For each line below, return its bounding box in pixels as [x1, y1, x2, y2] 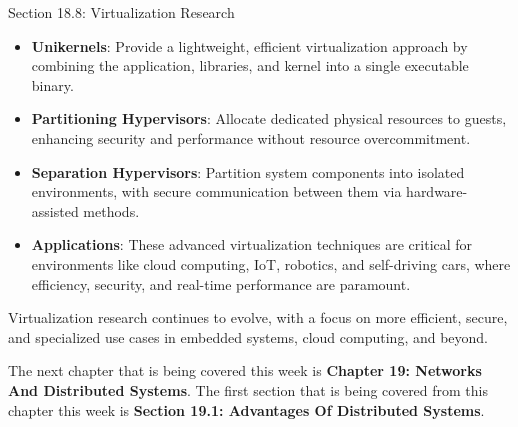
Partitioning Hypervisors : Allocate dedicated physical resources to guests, [31, 108, 507, 129]
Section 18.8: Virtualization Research [8, 2, 235, 22]
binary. [31, 74, 74, 95]
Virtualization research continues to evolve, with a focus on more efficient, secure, [8, 307, 508, 328]
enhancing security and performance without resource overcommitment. [31, 127, 471, 148]
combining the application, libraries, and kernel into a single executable [31, 55, 469, 76]
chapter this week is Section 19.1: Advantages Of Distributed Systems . [8, 399, 485, 420]
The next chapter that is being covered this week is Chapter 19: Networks [8, 360, 482, 381]
